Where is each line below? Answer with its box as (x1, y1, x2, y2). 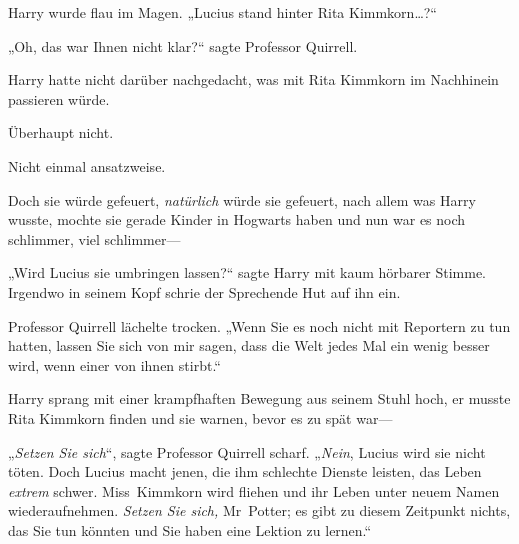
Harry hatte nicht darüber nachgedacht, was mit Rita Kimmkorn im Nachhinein (8, 69, 499, 90)
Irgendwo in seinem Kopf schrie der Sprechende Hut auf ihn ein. (8, 281, 401, 302)
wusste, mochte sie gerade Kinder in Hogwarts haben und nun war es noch (8, 209, 466, 230)
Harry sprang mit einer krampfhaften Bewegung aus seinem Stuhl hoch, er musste (8, 388, 511, 409)
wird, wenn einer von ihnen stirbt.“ (8, 354, 221, 375)
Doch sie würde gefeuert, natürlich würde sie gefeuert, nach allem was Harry (8, 189, 476, 210)
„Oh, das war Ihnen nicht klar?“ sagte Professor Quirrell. (8, 35, 358, 56)
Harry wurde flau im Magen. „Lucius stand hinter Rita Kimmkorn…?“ (8, 2, 437, 22)
